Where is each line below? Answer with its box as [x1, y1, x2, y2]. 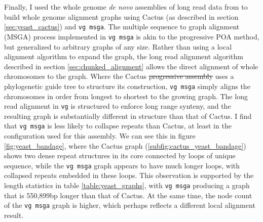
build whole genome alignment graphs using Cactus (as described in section [4, 11, 239, 22]
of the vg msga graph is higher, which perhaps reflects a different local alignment [4, 200, 255, 210]
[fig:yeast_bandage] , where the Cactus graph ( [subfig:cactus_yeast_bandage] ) [4, 140, 246, 151]
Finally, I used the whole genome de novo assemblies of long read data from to [4, 2, 248, 12]
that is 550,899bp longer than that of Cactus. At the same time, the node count [4, 190, 252, 200]
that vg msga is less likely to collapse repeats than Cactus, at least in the [4, 120, 232, 131]
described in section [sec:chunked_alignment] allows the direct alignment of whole [4, 61, 258, 71]
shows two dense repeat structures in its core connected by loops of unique [4, 150, 236, 161]
